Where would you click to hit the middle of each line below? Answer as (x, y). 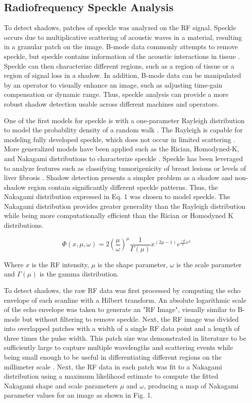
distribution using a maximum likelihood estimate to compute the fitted (111, 376)
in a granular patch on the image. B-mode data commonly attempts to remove (121, 46)
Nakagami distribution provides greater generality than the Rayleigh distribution (125, 206)
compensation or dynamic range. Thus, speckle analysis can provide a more (116, 94)
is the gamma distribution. (79, 274)
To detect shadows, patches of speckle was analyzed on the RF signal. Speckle (120, 27)
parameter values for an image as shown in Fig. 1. (78, 395)
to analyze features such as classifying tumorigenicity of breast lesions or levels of (125, 168)
